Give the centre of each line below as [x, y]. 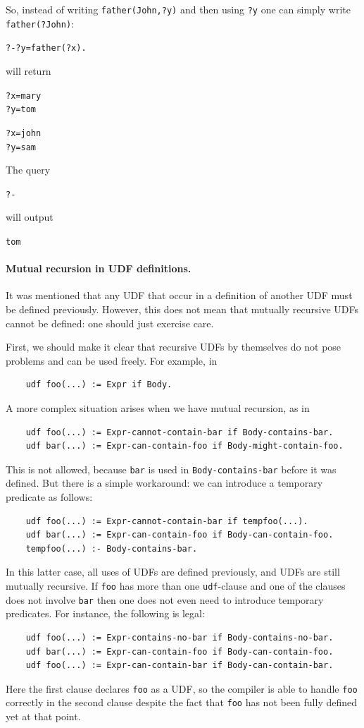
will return [29, 70]
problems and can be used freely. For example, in [112, 360]
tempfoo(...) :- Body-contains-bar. [112, 548]
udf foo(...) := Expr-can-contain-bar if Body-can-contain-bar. [180, 666]
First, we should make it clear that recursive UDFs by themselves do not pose [174, 347]
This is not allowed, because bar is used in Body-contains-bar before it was [171, 469]
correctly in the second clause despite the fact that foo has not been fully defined [182, 702]
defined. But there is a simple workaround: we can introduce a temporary [164, 483]
